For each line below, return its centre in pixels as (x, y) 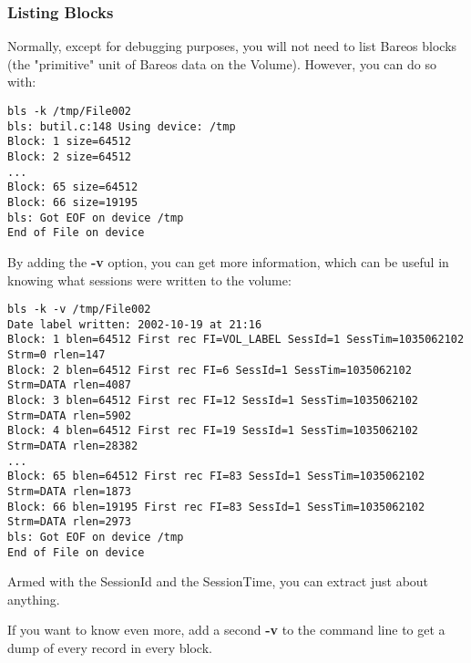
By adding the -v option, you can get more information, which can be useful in (228, 261)
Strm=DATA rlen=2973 (70, 522)
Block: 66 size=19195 (73, 202)
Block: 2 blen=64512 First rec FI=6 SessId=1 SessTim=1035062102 (210, 370)
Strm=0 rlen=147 (56, 355)
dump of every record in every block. (110, 648)
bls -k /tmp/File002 (70, 111)
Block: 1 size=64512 (70, 142)
